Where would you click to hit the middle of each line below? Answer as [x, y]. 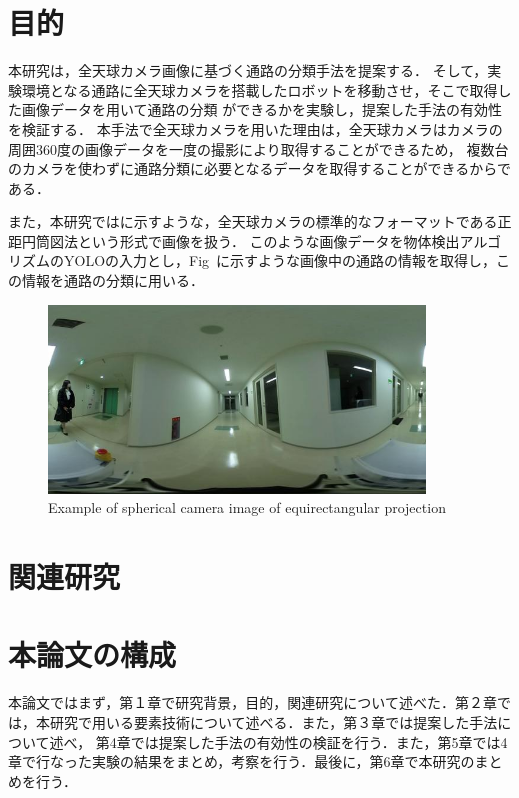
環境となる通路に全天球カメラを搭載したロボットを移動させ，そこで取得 [259, 89]
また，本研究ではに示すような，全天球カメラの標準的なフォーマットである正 [260, 221]
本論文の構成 [92, 654]
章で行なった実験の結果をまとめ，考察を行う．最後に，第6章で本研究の [241, 761]
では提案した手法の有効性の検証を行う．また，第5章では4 [319, 741]
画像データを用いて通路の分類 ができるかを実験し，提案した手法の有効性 [261, 109]
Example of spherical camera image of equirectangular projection [247, 507]
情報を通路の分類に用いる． [112, 280]
